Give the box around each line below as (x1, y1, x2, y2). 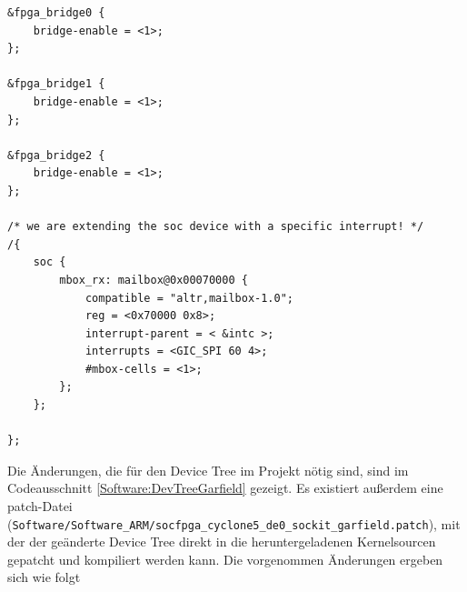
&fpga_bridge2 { (7, 148, 105, 162)
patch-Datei (7, 497, 73, 516)
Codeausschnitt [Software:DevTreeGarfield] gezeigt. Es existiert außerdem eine (7, 478, 443, 497)
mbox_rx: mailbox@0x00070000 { (59, 273, 248, 286)
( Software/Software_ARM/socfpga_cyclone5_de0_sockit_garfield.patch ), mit (7, 514, 461, 533)
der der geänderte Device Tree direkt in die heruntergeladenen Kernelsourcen (7, 532, 436, 551)
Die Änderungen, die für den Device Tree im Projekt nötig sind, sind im (7, 460, 409, 479)
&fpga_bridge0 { (7, 6, 105, 19)
